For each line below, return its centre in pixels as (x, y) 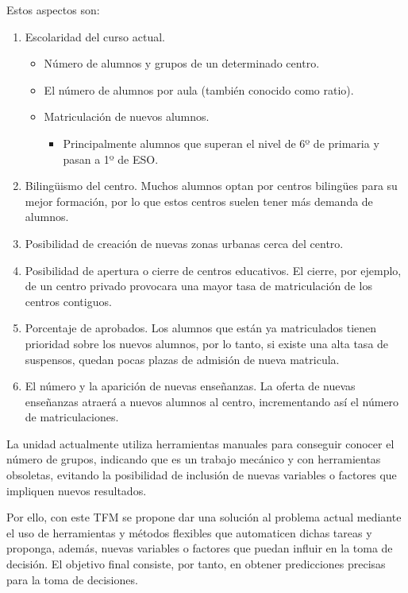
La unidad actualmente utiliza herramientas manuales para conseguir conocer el (200, 443)
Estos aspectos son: (53, 10)
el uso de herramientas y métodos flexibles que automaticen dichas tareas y (189, 532)
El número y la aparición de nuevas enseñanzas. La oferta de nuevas (190, 386)
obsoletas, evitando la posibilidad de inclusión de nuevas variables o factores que (202, 475)
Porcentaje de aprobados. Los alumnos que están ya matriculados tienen (201, 328)
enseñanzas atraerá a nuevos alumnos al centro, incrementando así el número (212, 401)
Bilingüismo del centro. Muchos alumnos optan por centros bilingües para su (211, 186)
